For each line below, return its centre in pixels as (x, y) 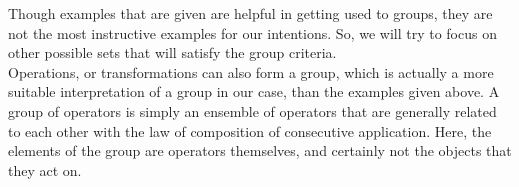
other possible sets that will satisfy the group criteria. (172, 52)
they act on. (45, 169)
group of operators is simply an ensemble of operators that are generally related (252, 110)
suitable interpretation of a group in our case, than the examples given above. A (254, 91)
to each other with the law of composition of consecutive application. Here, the (250, 130)
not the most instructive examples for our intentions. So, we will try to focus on (252, 32)
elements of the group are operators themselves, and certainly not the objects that (260, 150)
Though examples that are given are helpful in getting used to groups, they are (250, 13)
